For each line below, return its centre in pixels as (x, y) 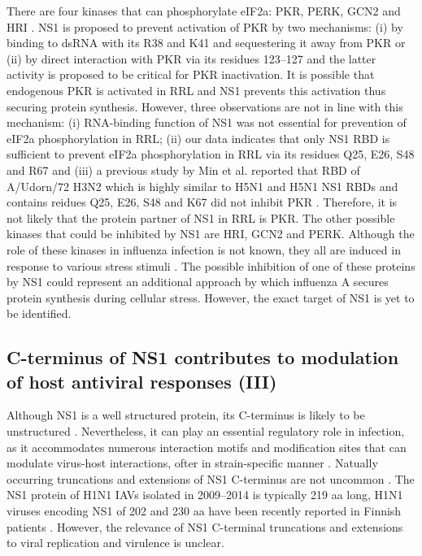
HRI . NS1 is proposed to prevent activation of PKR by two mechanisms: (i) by (205, 26)
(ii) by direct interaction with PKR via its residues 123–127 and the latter (191, 58)
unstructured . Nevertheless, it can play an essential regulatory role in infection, (206, 431)
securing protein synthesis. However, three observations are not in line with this (205, 106)
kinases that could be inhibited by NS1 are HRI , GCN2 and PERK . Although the (211, 234)
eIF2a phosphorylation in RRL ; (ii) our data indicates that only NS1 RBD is (198, 138)
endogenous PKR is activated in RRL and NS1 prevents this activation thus (196, 90)
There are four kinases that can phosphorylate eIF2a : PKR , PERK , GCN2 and (204, 11)
